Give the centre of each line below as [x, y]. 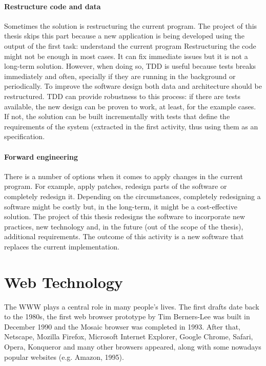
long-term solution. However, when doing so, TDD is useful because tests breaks [130, 66]
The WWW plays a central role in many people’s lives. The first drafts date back [132, 306]
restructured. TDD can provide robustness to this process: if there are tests [122, 96]
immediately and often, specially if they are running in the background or [120, 76]
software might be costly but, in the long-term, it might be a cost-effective [121, 206]
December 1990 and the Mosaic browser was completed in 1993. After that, [122, 326]
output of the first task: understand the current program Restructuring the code [130, 45]
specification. [25, 136]
